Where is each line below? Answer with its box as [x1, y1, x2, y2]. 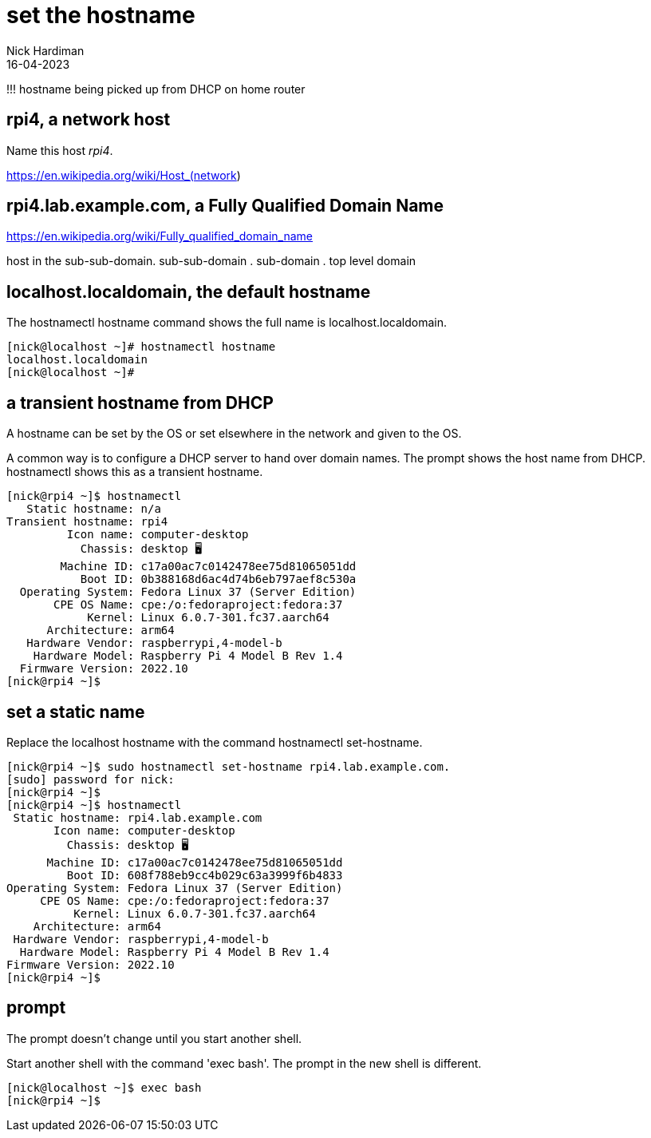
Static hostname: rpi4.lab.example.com [13, 811, 262, 824]
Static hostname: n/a [26, 502, 161, 516]
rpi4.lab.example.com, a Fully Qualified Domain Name [6, 196, 444, 216]
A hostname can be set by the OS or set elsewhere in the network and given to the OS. [6, 426, 462, 441]
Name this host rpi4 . [6, 143, 113, 157]
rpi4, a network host [6, 109, 171, 130]
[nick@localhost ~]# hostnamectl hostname [6, 340, 276, 354]
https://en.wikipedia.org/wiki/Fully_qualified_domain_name [6, 229, 313, 244]
